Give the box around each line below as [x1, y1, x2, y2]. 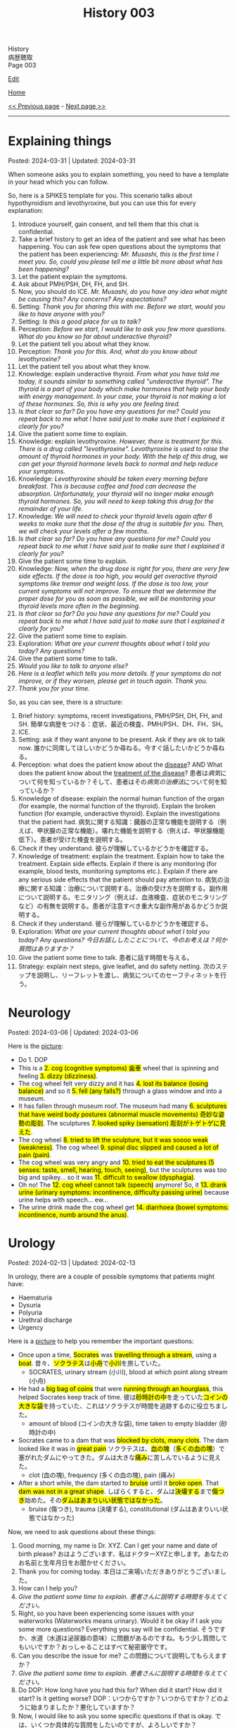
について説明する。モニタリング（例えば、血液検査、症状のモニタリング [18, 893, 228, 901]
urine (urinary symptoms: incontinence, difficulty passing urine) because [18, 1188, 229, 1197]
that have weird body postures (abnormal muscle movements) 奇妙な [18, 1110, 219, 1118]
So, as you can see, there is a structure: [8, 698, 123, 706]
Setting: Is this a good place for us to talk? [18, 317, 141, 326]
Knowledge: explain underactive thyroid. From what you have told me [18, 370, 220, 378]
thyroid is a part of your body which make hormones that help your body [18, 385, 230, 393]
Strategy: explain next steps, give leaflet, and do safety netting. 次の [18, 962, 216, 970]
